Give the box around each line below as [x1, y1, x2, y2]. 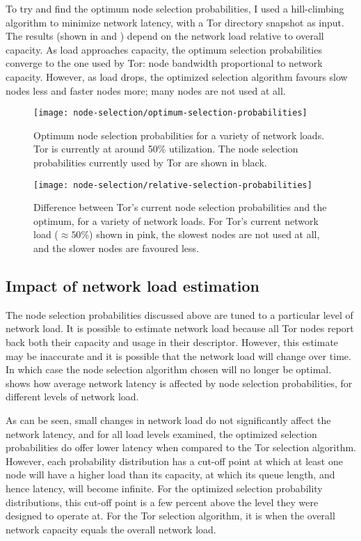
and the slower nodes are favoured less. [33, 241, 200, 256]
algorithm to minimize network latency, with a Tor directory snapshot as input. [6, 15, 344, 29]
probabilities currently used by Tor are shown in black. [33, 155, 267, 169]
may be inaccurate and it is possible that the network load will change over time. [6, 348, 351, 363]
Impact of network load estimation [6, 275, 259, 297]
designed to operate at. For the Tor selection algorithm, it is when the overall [6, 508, 335, 523]
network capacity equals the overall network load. [6, 522, 216, 536]
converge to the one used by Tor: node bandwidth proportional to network [6, 56, 323, 70]
